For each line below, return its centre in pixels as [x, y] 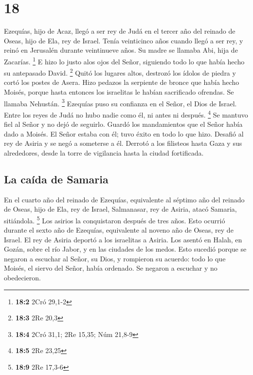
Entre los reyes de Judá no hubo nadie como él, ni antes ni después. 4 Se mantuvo [126, 114]
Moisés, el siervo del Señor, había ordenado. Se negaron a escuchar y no [111, 268]
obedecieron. [22, 278]
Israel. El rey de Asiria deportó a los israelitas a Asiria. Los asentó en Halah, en [123, 239]
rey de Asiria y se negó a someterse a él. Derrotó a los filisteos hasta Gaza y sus [123, 143]
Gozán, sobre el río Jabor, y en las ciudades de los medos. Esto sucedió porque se [125, 249]
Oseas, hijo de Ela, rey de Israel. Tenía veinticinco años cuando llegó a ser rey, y [124, 40]
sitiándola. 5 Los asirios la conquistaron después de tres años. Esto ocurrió [115, 219]
